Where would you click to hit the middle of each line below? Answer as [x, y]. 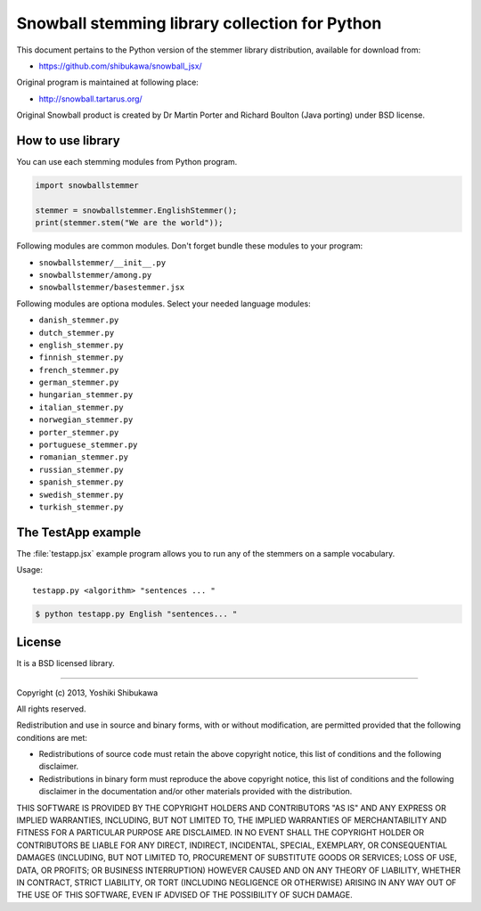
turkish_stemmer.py [81, 507]
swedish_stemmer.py [81, 495]
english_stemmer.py [81, 345]
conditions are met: [52, 737]
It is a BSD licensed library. [65, 663]
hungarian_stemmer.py [86, 395]
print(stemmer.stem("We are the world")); [129, 223]
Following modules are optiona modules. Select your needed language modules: [163, 304]
